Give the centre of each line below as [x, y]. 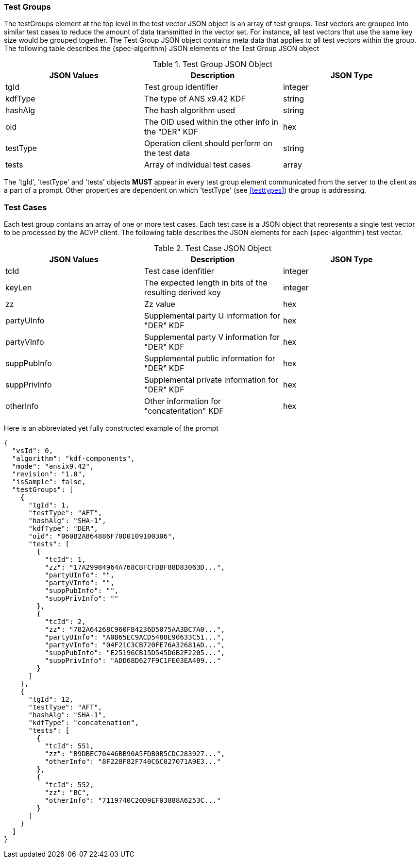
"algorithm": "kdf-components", [73, 459]
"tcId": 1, [65, 560]
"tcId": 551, [69, 746]
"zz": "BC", [67, 793]
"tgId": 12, [51, 700]
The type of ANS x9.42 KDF [195, 99]
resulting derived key [182, 293]
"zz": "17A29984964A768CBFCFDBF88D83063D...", [135, 567]
